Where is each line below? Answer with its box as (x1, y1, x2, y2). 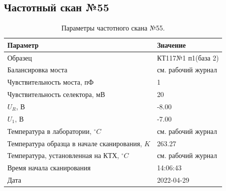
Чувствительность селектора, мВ (7, 89, 105, 99)
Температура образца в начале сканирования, (7, 138, 142, 148)
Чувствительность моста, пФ (7, 77, 94, 87)
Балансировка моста (7, 64, 67, 75)
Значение (157, 39, 186, 50)
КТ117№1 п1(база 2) (157, 52, 219, 63)
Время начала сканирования (7, 162, 91, 173)
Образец (7, 52, 32, 63)
